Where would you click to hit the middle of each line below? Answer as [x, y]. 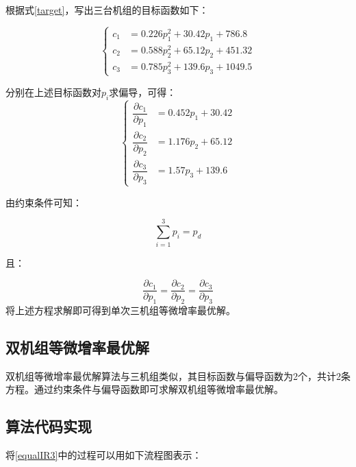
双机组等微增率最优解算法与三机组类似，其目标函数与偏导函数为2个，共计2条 [178, 375]
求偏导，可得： [143, 92]
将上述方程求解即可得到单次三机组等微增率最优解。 [120, 310]
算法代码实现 [49, 426]
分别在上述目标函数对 [53, 92]
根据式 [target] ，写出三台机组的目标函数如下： [107, 10]
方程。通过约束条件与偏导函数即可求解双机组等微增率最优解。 [144, 389]
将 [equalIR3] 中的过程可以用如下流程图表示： [104, 455]
